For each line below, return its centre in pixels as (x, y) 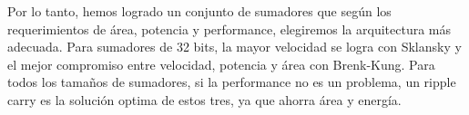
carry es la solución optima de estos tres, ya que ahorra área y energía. (204, 99)
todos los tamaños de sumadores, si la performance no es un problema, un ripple (232, 82)
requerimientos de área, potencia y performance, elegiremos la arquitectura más (229, 29)
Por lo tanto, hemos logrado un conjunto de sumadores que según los (199, 11)
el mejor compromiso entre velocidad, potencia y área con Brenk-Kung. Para (221, 64)
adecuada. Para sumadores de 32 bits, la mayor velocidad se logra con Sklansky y (234, 47)
